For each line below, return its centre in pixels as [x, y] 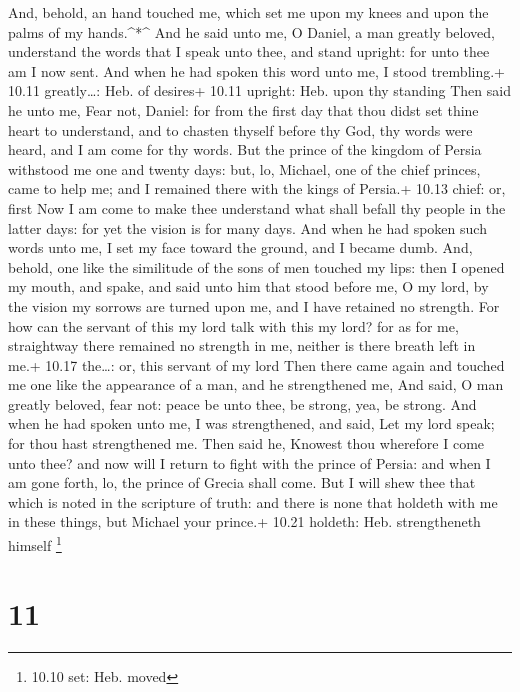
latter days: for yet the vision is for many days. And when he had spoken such [247, 227]
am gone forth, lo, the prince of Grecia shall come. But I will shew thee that [242, 482]
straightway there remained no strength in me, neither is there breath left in [242, 345]
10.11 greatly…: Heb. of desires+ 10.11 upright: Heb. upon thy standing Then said [259, 90]
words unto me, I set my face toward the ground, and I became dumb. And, [240, 247]
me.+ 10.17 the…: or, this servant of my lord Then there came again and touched [256, 364]
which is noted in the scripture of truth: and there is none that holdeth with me [253, 501]
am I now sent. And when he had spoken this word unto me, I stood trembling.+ [256, 70]
